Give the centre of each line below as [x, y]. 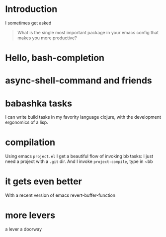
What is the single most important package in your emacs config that [88, 32]
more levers [30, 215]
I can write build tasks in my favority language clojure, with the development [83, 117]
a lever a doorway [24, 229]
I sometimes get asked [28, 23]
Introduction [31, 9]
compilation [30, 142]
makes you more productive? [47, 38]
